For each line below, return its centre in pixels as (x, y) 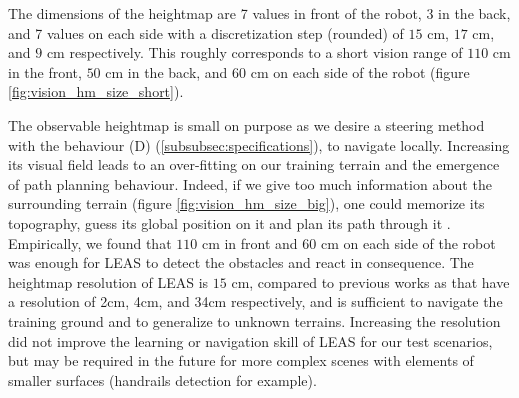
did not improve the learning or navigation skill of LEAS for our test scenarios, (250, 340)
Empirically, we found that (90, 242)
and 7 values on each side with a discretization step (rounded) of (206, 32)
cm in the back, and (166, 71)
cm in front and (249, 242)
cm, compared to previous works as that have (370, 281)
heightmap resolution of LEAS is (108, 281)
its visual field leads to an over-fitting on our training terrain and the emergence (254, 164)
